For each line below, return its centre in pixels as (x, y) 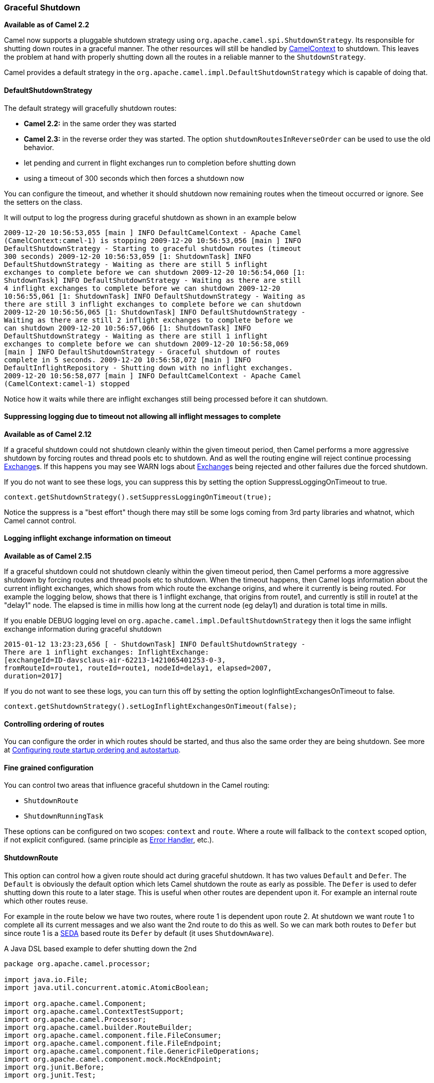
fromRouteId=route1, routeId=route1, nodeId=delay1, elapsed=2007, (138, 668)
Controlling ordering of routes (54, 724)
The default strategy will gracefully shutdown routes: (90, 108)
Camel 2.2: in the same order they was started (100, 123)
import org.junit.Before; (54, 1067)
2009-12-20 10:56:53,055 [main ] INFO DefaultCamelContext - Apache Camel (153, 232)
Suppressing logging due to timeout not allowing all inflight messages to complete (143, 417)
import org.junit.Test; (50, 1075)
